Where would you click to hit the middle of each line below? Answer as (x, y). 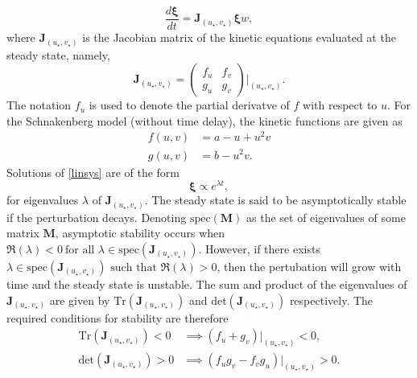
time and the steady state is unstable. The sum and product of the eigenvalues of (207, 283)
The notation (39, 105)
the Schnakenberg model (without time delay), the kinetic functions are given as (204, 120)
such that (134, 267)
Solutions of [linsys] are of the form (93, 172)
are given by (80, 300)
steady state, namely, (58, 54)
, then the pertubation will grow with (309, 266)
